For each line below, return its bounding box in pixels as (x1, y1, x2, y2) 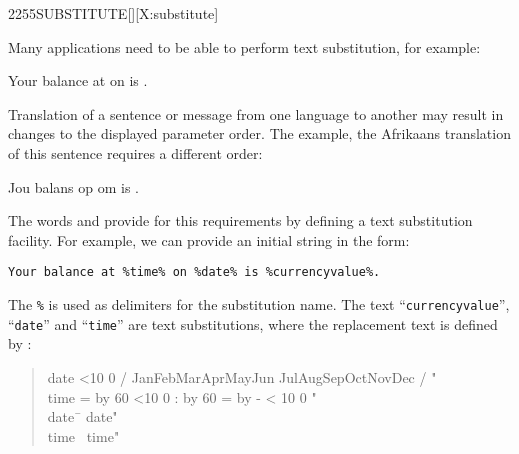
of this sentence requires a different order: (8, 142, 263, 163)
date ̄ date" (47, 406, 118, 427)
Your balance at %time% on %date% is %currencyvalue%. (8, 265, 381, 280)
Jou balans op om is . (8, 176, 140, 197)
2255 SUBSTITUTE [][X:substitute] (8, 3, 219, 23)
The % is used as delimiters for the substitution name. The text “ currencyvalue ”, (8, 294, 510, 314)
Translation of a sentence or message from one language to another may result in (8, 103, 504, 124)
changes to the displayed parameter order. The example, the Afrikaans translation (8, 123, 511, 144)
